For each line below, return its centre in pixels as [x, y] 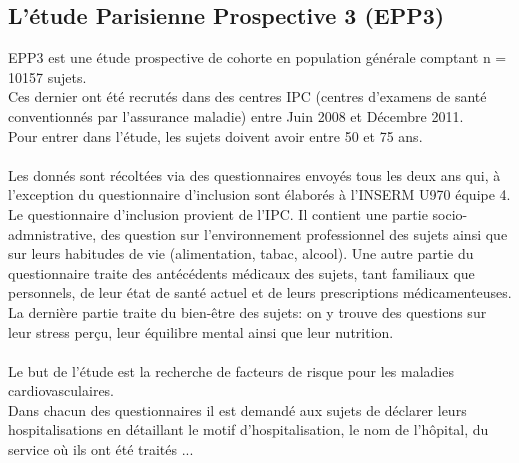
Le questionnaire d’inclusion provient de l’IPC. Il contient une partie [218, 213]
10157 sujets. [47, 76]
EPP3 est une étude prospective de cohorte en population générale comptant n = [257, 57]
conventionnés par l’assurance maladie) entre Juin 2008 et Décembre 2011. [236, 115]
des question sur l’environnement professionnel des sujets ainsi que [304, 233]
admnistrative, [52, 233]
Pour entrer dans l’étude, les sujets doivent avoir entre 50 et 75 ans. [215, 135]
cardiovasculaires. [61, 390]
